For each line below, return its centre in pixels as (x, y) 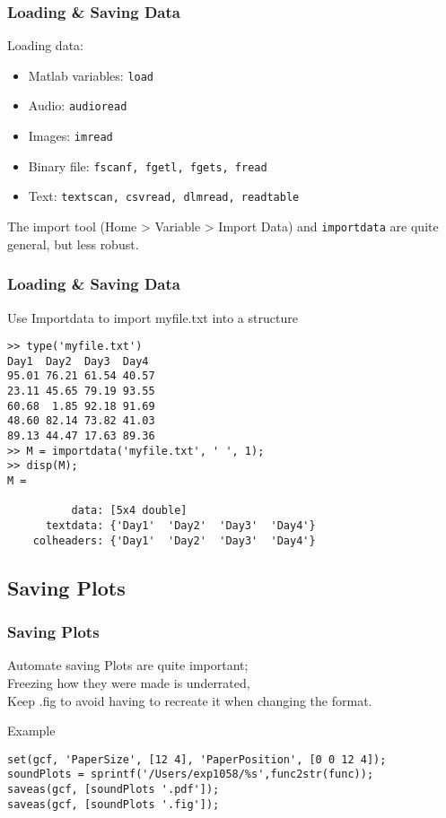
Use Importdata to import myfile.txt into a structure (153, 317)
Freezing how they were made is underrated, (129, 682)
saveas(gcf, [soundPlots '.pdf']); (114, 790)
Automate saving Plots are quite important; (128, 665)
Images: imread (70, 136)
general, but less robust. (73, 244)
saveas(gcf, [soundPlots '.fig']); (114, 804)
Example (31, 731)
